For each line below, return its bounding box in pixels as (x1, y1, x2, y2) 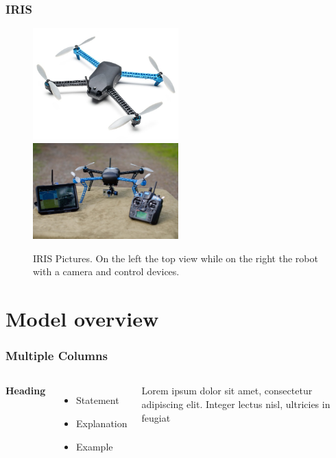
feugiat (141, 410, 171, 424)
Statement (76, 393, 119, 407)
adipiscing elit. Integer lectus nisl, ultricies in (141, 397, 331, 411)
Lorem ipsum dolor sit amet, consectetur (141, 383, 313, 398)
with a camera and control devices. (33, 264, 180, 279)
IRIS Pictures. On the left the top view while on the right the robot (33, 251, 318, 265)
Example (76, 439, 113, 453)
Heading (5, 383, 46, 398)
